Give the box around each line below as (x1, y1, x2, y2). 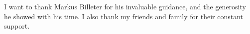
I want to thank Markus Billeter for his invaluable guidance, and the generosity (4, 1, 246, 11)
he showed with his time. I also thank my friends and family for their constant (4, 11, 244, 21)
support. (4, 21, 30, 31)
